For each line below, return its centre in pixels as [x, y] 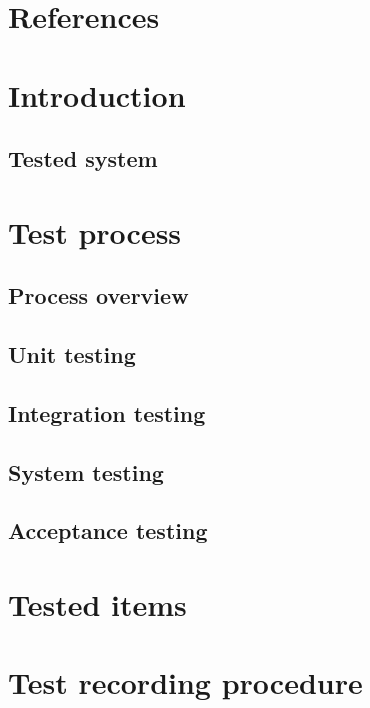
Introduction [97, 94]
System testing [86, 471]
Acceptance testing [108, 530]
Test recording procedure [185, 682]
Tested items [97, 604]
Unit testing [72, 354]
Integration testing [107, 412]
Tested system [83, 158]
